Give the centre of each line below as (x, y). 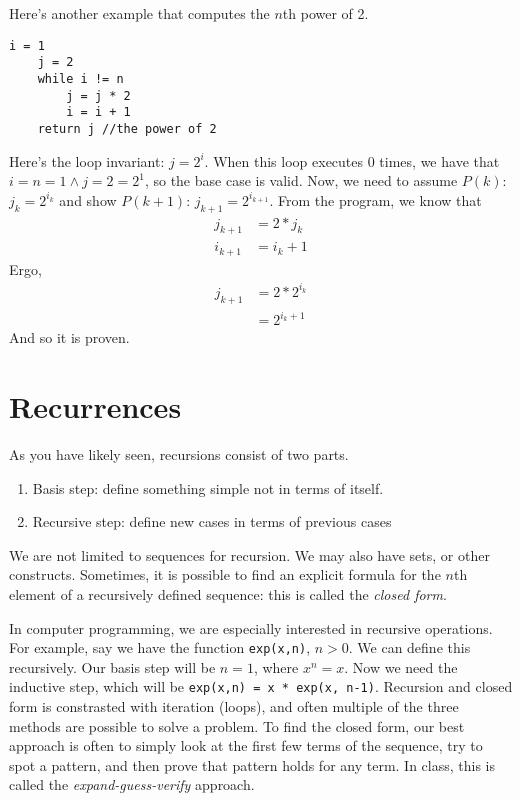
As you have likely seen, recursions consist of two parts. (179, 454)
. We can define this (409, 647)
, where (276, 666)
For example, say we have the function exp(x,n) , (160, 647)
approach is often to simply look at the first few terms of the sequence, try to (246, 745)
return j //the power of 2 (127, 128)
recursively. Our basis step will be (112, 666)
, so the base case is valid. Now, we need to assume (301, 180)
